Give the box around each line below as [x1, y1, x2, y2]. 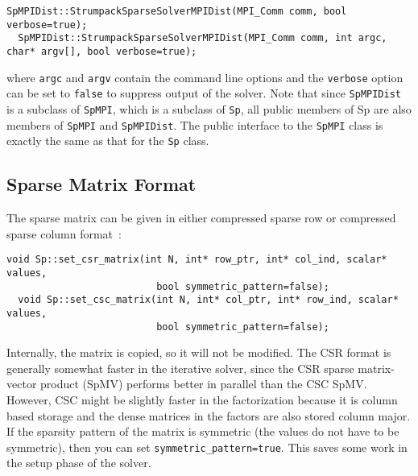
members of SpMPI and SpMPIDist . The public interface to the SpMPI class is [6, 116, 383, 133]
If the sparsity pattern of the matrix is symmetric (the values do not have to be [6, 423, 399, 440]
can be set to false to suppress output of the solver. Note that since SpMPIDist [6, 85, 402, 101]
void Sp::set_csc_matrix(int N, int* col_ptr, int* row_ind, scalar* [18, 294, 399, 306]
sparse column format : [6, 225, 122, 242]
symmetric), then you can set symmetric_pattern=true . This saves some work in [6, 438, 408, 455]
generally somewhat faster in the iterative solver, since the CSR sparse [6, 359, 354, 376]
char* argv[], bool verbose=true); [6, 45, 197, 57]
